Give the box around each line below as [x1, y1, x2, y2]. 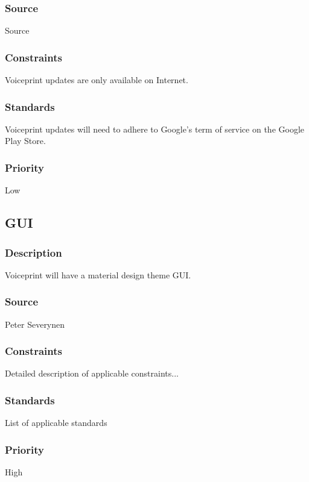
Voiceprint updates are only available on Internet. [5, 74, 188, 86]
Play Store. [5, 134, 46, 147]
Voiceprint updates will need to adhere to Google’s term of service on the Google [5, 122, 305, 135]
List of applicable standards [5, 416, 107, 429]
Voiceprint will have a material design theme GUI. [5, 268, 191, 281]
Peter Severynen [5, 318, 65, 330]
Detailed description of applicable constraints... [5, 367, 179, 380]
